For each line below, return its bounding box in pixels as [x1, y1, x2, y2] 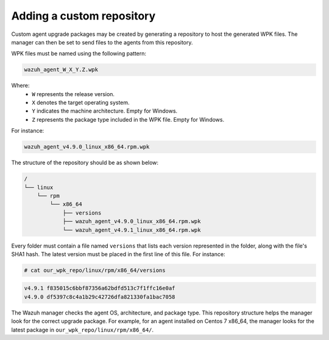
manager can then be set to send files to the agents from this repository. [11, 38, 193, 46]
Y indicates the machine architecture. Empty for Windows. [32, 107, 178, 115]
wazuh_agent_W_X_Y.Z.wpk [24, 66, 99, 73]
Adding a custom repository [11, 9, 156, 23]
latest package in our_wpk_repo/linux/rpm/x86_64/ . [11, 326, 154, 333]
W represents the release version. [32, 90, 115, 97]
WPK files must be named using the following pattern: [11, 50, 146, 57]
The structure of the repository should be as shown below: [11, 159, 158, 167]
